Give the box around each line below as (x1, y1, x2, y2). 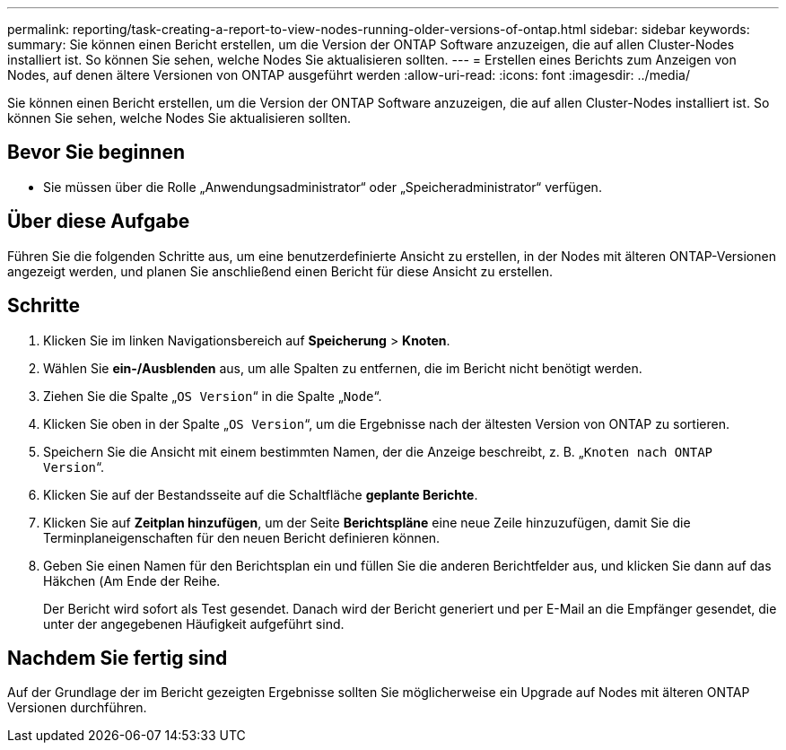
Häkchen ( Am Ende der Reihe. (43, 572, 221, 589)
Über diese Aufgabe (7, 210, 190, 233)
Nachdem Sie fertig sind (7, 646, 228, 669)
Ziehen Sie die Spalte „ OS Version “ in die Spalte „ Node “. (43, 388, 382, 404)
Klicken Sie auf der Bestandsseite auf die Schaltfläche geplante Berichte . (43, 486, 478, 502)
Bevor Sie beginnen (7, 141, 186, 164)
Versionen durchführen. (7, 700, 147, 716)
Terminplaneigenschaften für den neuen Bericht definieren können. (43, 529, 441, 545)
